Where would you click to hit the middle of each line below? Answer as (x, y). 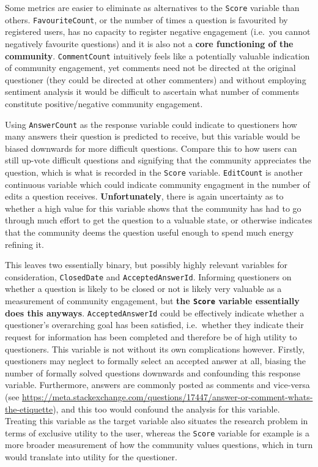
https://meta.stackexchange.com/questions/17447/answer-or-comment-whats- (168, 396)
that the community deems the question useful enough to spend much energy (150, 232)
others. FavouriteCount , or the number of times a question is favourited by (146, 19)
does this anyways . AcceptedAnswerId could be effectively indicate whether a (155, 312)
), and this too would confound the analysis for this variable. (166, 409)
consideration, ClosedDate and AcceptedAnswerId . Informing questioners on (148, 276)
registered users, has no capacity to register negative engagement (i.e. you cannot (158, 32)
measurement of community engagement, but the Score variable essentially (152, 301)
